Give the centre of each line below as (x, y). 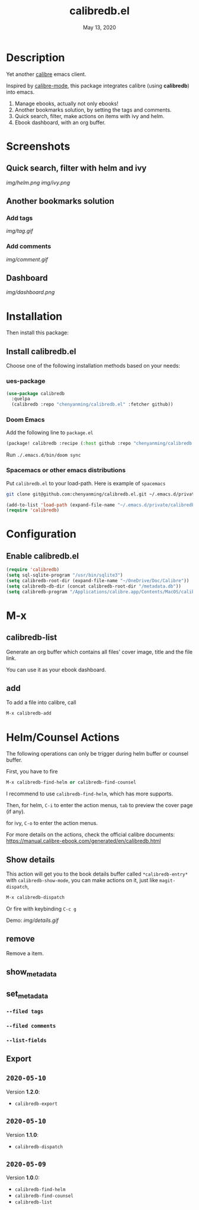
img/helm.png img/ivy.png (38, 182)
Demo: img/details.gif (33, 920)
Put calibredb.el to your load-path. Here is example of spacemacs (86, 483)
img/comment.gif (27, 259)
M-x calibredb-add (29, 713)
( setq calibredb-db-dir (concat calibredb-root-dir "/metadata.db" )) (94, 586)
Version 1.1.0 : (23, 1135)
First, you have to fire (32, 772)
